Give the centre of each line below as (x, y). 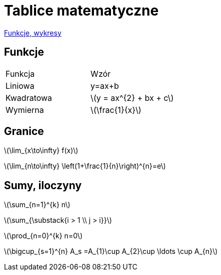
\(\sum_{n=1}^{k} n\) (37, 205)
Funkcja (20, 74)
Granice (24, 131)
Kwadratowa (29, 98)
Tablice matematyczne (81, 11)
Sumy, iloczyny (43, 185)
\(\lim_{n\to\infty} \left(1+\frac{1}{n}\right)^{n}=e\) (85, 166)
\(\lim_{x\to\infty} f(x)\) (41, 151)
